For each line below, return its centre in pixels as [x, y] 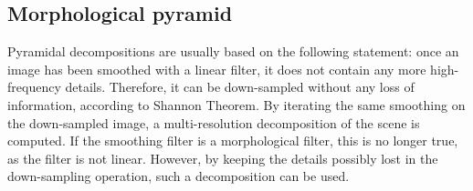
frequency [34, 87]
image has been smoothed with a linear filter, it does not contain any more [217, 69]
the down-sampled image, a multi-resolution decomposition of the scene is [214, 122]
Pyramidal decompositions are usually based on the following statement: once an [233, 51]
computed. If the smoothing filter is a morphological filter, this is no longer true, [233, 141]
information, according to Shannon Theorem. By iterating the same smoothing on [236, 104]
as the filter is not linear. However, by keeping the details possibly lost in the [223, 158]
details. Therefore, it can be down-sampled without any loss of [240, 87]
